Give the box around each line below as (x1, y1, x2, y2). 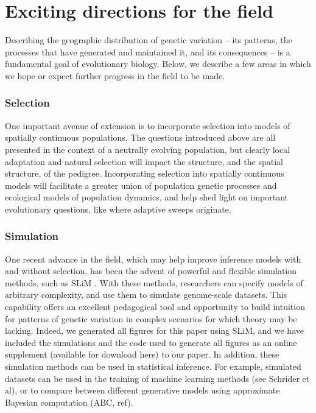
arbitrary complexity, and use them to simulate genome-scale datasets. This (5, 288, 287, 301)
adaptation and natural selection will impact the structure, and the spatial (5, 155, 283, 168)
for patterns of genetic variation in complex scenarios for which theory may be (5, 312, 297, 325)
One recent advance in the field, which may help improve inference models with (5, 252, 301, 265)
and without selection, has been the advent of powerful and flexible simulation (5, 264, 297, 277)
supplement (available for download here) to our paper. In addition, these (5, 348, 279, 361)
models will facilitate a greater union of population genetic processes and (5, 178, 277, 191)
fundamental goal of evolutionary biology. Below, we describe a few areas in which (5, 57, 311, 70)
